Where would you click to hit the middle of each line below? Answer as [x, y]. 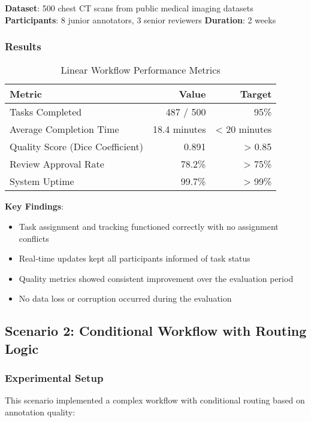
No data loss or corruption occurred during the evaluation [125, 298]
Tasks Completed [46, 112]
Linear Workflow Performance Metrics [141, 70]
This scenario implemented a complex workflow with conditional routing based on [155, 400]
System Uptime [42, 181]
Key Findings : [34, 206]
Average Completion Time [64, 129]
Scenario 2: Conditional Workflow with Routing [156, 331]
